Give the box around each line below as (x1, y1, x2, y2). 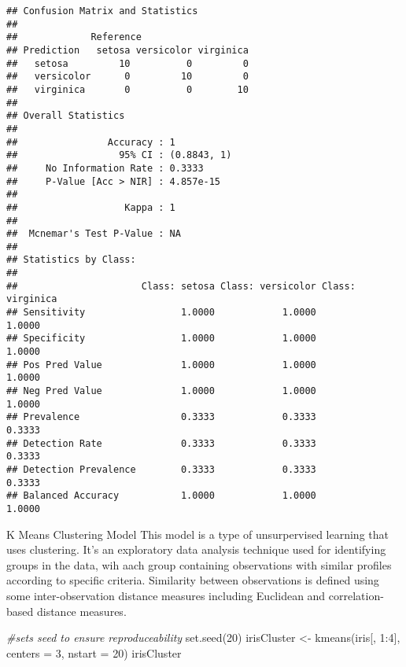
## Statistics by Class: (6, 254, 136, 266)
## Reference (6, 31, 142, 43)
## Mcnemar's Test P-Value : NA (6, 228, 181, 240)
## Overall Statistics (6, 110, 125, 122)
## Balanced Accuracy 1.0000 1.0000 (6, 490, 316, 502)
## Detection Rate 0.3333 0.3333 (6, 437, 316, 449)
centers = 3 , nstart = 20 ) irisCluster (6, 644, 182, 661)
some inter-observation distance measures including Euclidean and (6, 587, 326, 603)
